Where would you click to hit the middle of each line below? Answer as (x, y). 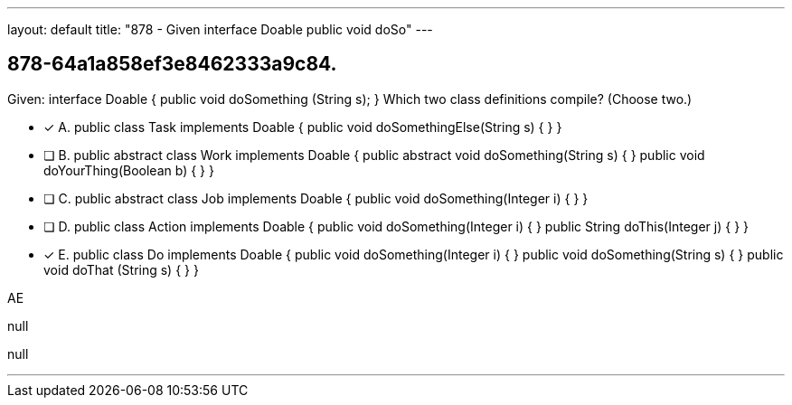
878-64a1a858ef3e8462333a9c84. (172, 64)
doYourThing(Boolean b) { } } (129, 170)
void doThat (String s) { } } (121, 269)
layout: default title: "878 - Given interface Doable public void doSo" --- (220, 29)
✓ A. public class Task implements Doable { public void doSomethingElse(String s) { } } (303, 127)
